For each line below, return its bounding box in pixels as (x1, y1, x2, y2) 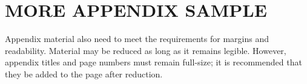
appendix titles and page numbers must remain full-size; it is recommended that (5, 56, 302, 68)
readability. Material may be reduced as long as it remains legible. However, (5, 44, 286, 56)
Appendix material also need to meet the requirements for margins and (5, 32, 269, 45)
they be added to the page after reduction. (5, 67, 163, 80)
